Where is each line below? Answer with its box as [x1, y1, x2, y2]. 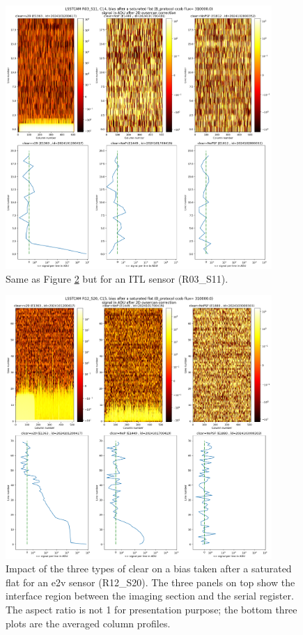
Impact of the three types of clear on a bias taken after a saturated [6, 561, 292, 576]
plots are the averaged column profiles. [6, 616, 171, 630]
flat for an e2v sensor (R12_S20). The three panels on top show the [6, 574, 295, 589]
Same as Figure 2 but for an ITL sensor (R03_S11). [6, 271, 228, 285]
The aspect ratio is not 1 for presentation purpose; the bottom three [6, 602, 297, 617]
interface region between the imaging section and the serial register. [6, 588, 294, 603]
